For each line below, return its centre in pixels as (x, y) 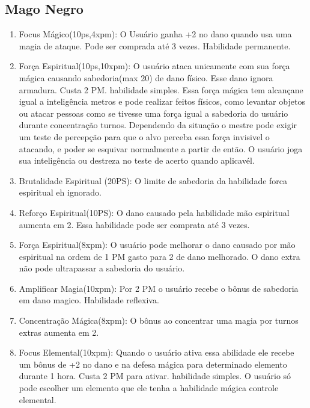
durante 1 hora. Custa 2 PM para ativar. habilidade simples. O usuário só (155, 376)
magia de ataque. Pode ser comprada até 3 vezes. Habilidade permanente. (155, 45)
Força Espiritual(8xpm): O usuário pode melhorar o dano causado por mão (157, 245)
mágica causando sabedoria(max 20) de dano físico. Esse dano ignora (146, 77)
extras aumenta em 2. (59, 332)
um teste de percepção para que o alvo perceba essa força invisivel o (144, 136)
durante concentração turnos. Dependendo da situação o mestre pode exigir (158, 125)
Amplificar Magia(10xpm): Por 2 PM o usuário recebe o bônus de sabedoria (159, 288)
